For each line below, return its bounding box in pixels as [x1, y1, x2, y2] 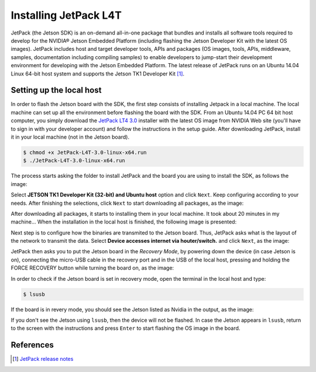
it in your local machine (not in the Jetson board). [11, 133, 130, 140]
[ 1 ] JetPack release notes [12, 356, 74, 363]
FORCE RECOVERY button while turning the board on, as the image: [11, 264, 174, 271]
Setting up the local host [11, 85, 102, 95]
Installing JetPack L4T [11, 9, 122, 22]
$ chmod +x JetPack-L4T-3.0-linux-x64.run [23, 149, 147, 156]
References [11, 340, 54, 350]
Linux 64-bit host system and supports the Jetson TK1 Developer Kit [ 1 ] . [11, 70, 184, 77]
